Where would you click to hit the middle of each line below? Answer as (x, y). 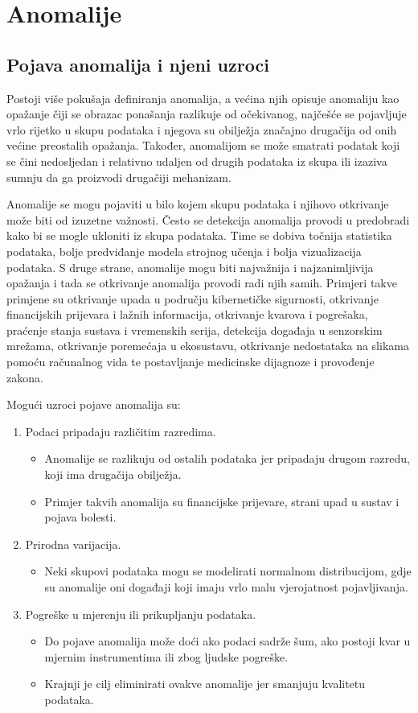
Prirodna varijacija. (73, 544)
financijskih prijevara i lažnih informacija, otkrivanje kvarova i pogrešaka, (187, 314)
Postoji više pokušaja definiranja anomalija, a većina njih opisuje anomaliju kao (203, 98)
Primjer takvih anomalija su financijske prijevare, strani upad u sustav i (222, 501)
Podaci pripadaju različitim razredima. (121, 431)
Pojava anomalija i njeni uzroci (138, 64)
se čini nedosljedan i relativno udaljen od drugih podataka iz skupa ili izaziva (197, 161)
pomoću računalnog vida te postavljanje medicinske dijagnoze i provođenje (191, 362)
